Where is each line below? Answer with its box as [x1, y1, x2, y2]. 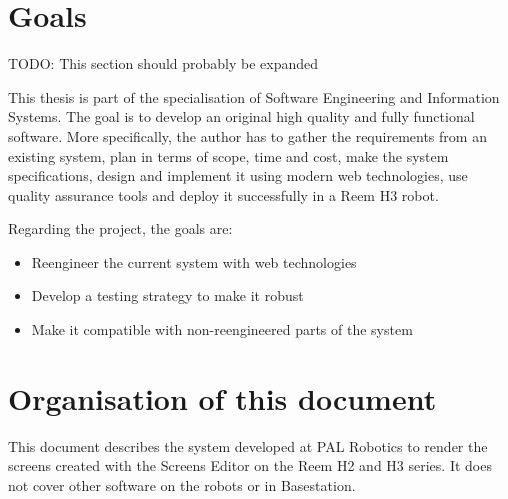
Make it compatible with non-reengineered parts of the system [31, 319, 413, 340]
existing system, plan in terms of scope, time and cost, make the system [8, 145, 449, 166]
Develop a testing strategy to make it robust [31, 285, 304, 306]
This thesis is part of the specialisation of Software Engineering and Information [8, 86, 500, 107]
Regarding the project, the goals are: [8, 218, 233, 239]
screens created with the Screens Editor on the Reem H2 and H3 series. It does [8, 455, 492, 476]
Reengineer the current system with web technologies [31, 251, 357, 272]
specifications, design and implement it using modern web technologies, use [8, 165, 468, 186]
